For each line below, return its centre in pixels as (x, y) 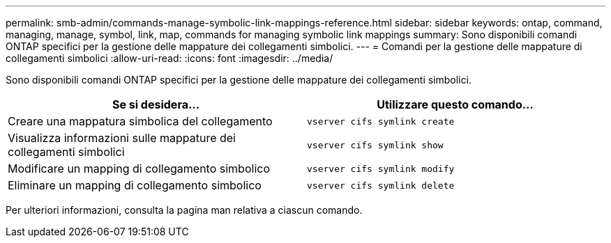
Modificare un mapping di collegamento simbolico (139, 168)
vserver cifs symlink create (381, 121)
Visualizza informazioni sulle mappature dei (122, 138)
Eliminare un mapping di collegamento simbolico (135, 185)
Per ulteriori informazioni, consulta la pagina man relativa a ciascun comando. (184, 210)
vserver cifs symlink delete (381, 185)
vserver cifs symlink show (375, 145)
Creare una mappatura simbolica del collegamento (140, 121)
